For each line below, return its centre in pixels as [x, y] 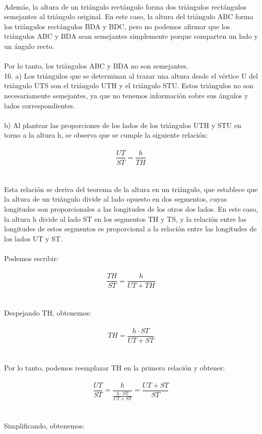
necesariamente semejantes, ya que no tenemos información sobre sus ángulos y [126, 95]
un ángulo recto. [29, 46]
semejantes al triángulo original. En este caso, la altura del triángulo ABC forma [129, 16]
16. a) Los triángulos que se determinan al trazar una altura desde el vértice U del [131, 75]
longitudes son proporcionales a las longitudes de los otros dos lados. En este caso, [131, 208]
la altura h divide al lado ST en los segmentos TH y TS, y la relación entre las [125, 219]
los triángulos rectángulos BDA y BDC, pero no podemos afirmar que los [117, 26]
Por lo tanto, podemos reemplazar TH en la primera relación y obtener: [115, 367]
